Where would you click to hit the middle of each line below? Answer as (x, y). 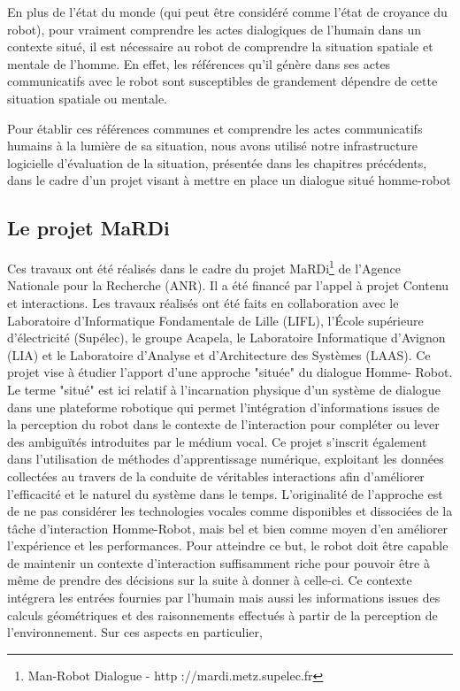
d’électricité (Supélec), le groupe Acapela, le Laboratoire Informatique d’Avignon (226, 338)
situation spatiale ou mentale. (87, 98)
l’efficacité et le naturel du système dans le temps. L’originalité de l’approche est (225, 493)
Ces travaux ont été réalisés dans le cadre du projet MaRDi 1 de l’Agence (204, 267)
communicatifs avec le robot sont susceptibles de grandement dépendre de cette (222, 81)
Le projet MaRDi (88, 228)
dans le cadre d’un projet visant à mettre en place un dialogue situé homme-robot (229, 180)
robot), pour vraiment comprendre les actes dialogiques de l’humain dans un (214, 29)
